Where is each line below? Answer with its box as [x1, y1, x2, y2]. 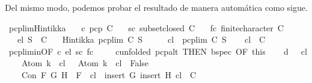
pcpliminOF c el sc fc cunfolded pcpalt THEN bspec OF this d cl [8, 45, 307, 57]
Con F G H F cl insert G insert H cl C [21, 68, 197, 81]
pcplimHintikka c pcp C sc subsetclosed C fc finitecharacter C [8, 21, 284, 34]
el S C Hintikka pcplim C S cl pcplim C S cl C [17, 33, 266, 46]
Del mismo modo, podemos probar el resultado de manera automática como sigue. [5, 1, 308, 13]
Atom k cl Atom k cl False [21, 57, 149, 69]
